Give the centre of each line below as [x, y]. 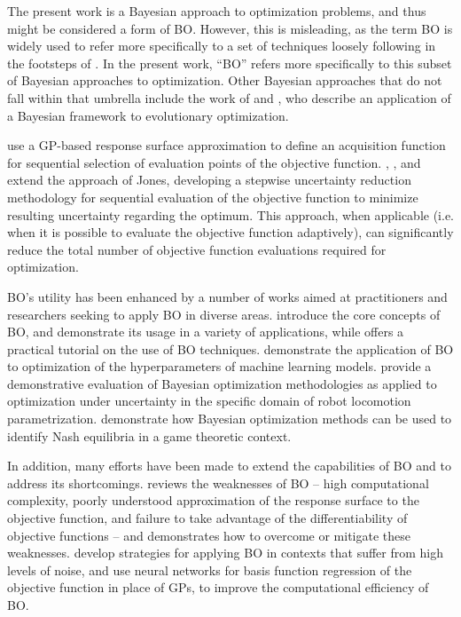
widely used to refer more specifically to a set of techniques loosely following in [222, 46]
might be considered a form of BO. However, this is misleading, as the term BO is [230, 28]
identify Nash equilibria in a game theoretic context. [149, 435]
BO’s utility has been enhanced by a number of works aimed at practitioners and [227, 296]
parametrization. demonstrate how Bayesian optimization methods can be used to [230, 419]
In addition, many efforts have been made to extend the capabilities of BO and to [229, 466]
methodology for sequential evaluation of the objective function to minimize [213, 197]
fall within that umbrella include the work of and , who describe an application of [229, 97]
